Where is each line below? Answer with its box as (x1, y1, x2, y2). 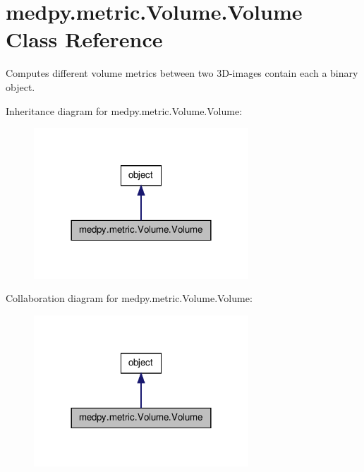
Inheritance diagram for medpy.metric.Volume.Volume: (6, 103, 243, 118)
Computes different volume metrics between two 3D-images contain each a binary (6, 66, 358, 80)
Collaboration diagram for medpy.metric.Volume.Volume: (6, 291, 253, 305)
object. (6, 79, 35, 94)
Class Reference (6, 25, 163, 54)
